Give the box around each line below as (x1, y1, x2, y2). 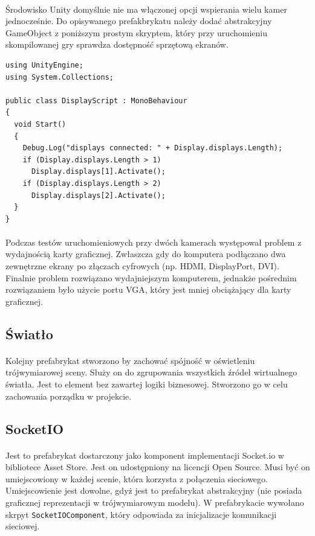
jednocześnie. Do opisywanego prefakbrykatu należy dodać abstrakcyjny (5, 14, 272, 27)
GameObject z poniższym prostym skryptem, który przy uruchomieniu (5, 26, 267, 39)
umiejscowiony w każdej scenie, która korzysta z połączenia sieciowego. (5, 472, 268, 485)
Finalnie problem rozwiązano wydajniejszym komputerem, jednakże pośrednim (5, 271, 297, 284)
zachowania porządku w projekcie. (5, 389, 132, 402)
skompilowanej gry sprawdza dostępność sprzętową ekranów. (5, 38, 229, 51)
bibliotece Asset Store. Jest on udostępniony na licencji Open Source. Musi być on (5, 461, 310, 473)
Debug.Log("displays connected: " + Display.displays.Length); (22, 144, 283, 153)
